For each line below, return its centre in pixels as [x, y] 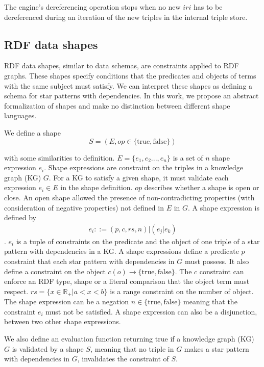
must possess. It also [217, 261]
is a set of [188, 157]
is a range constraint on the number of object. [182, 291]
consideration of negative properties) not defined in [84, 207]
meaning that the [210, 302]
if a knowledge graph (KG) [212, 338]
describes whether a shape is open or [202, 187]
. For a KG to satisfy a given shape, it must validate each [139, 177]
